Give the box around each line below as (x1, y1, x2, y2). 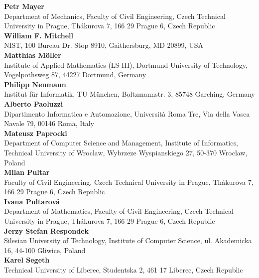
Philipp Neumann (4, 79, 66, 89)
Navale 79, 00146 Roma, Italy (4, 118, 95, 129)
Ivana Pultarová (4, 196, 60, 206)
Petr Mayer (4, 1, 44, 11)
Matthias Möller (4, 49, 61, 60)
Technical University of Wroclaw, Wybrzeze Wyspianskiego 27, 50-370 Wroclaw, (4, 147, 248, 157)
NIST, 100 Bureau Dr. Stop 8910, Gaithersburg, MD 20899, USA (4, 40, 203, 50)
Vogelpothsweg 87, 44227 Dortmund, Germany (4, 69, 146, 80)
